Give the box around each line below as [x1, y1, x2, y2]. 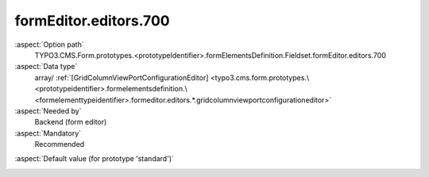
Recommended [34, 140, 85, 149]
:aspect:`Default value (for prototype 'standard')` [14, 154, 175, 164]
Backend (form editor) [34, 117, 107, 127]
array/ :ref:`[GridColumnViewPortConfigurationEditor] [34, 72, 209, 83]
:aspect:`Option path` [14, 40, 84, 49]
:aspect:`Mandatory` [14, 128, 82, 138]
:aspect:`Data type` [14, 62, 78, 71]
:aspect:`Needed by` [14, 106, 82, 115]
